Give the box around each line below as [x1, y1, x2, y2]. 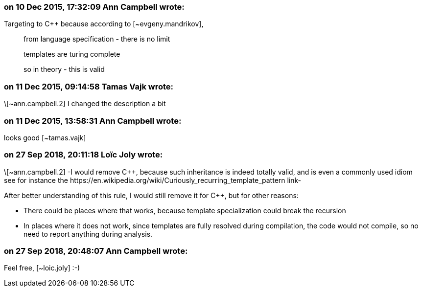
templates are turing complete [23, 50, 120, 59]
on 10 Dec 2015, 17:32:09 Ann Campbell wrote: [4, 2, 185, 12]
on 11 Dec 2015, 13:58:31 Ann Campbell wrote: [4, 115, 182, 126]
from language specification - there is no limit [23, 35, 170, 44]
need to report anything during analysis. [23, 229, 153, 238]
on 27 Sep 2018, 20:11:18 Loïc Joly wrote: [4, 150, 163, 160]
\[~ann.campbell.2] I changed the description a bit [4, 99, 166, 108]
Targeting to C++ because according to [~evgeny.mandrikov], [4, 20, 204, 28]
